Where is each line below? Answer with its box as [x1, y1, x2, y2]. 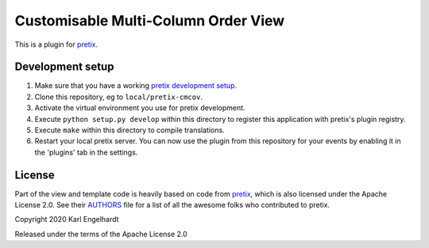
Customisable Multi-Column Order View [14, 12, 285, 29]
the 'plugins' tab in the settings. [34, 147, 138, 157]
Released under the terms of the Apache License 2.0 [14, 229, 188, 238]
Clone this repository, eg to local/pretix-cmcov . [34, 92, 203, 101]
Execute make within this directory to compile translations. [34, 125, 226, 135]
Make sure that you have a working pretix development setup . [34, 81, 238, 90]
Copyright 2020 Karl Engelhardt [14, 215, 119, 224]
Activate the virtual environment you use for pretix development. [34, 103, 245, 113]
